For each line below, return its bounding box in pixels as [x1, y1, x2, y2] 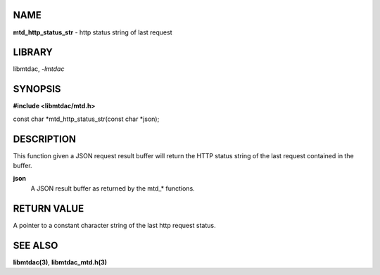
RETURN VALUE [13, 203, 84, 215]
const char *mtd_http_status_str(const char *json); [13, 115, 160, 123]
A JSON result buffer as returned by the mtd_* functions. [30, 184, 195, 193]
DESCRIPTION [13, 133, 77, 145]
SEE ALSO [13, 239, 58, 251]
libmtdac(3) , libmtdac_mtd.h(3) [13, 257, 108, 267]
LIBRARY [13, 46, 53, 58]
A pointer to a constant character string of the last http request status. [13, 221, 216, 229]
